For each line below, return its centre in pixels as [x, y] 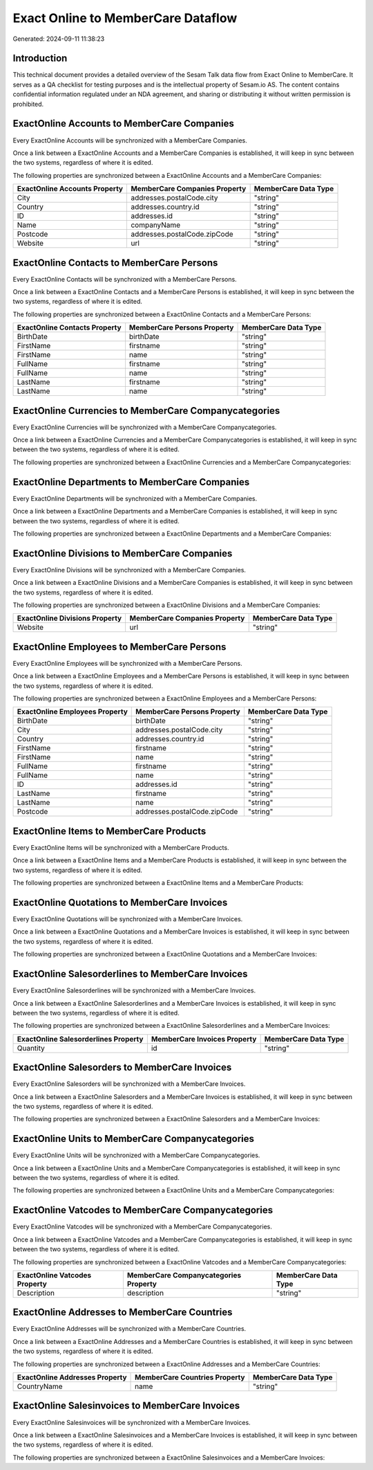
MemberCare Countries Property [190, 1377]
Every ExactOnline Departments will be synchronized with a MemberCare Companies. [135, 498]
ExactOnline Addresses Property [72, 1377]
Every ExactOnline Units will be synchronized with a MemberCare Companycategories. [136, 1155]
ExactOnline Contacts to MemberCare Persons [115, 263]
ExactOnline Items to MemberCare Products [109, 831]
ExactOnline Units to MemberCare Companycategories [134, 1139]
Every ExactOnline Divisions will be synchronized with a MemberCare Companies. [130, 570]
